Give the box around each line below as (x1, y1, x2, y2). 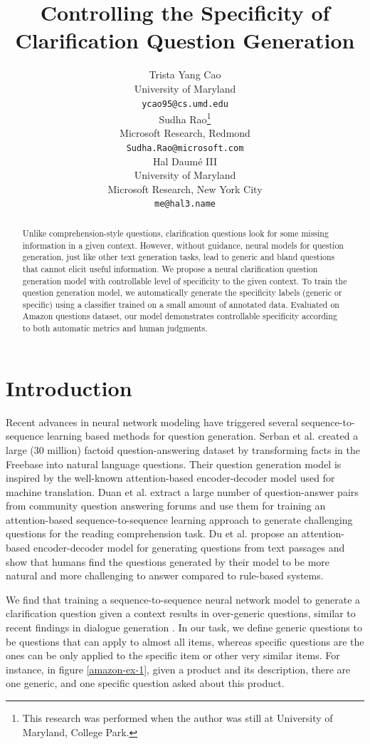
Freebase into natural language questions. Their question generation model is (6, 456, 342, 471)
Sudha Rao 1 (159, 110, 211, 126)
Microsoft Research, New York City (107, 181, 263, 196)
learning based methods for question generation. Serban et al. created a (47, 428, 359, 443)
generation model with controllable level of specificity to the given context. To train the (22, 274, 347, 286)
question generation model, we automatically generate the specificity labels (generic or (22, 286, 342, 299)
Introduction (6, 373, 132, 402)
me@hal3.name (154, 199, 216, 210)
